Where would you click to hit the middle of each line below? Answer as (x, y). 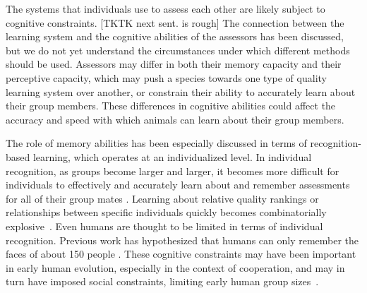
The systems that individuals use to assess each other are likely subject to (166, 8)
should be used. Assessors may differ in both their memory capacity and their (174, 64)
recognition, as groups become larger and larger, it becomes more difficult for (173, 171)
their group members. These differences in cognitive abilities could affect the (171, 106)
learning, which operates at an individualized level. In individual (172, 156)
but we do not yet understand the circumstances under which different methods (178, 50)
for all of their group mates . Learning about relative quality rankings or (162, 198)
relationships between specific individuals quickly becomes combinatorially (166, 212)
